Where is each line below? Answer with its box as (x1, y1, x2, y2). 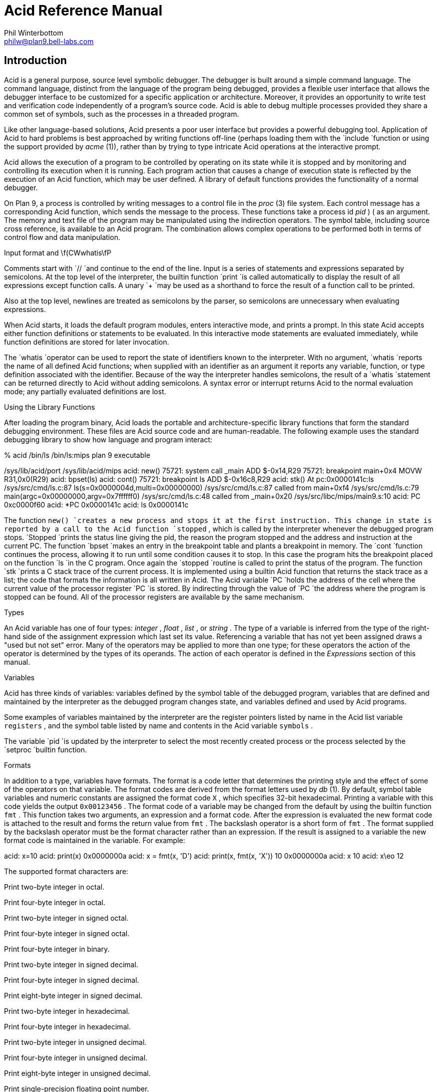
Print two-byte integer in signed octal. (4, 913, 129, 922)
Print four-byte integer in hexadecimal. (4, 1022, 131, 1031)
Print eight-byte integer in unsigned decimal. (4, 1068, 151, 1077)
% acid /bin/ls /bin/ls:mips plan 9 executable (4, 450, 151, 459)
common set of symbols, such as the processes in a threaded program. (4, 109, 239, 118)
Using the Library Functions (4, 402, 95, 411)
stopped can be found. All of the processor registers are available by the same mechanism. (4, 592, 304, 601)
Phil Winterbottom (4, 28, 64, 37)
